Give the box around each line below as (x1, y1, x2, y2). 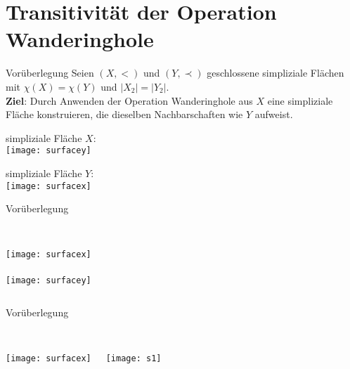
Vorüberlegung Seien (6, 65, 94, 80)
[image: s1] (105, 354, 162, 364)
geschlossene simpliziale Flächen (207, 65, 344, 80)
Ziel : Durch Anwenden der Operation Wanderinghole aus (6, 93, 253, 108)
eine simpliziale (267, 93, 333, 108)
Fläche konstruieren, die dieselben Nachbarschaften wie (6, 107, 243, 122)
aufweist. (254, 107, 293, 122)
